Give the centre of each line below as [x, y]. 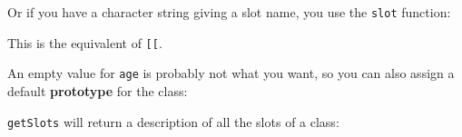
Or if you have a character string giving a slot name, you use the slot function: [229, 12]
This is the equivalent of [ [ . [85, 42]
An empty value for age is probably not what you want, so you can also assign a [231, 73]
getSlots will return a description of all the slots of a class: [173, 121]
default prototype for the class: [98, 90]
